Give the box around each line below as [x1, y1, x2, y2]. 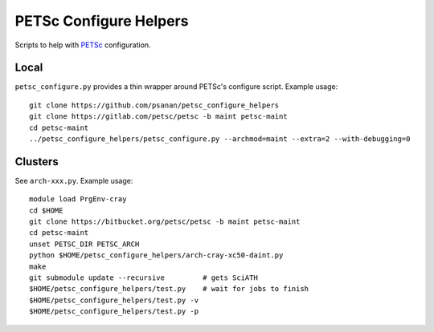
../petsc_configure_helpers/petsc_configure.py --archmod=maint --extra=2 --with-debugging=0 [29, 135, 411, 144]
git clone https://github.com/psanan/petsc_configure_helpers [29, 100, 280, 110]
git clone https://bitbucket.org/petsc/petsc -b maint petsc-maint [29, 217, 301, 226]
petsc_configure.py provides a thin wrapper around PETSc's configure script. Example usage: [14, 82, 338, 91]
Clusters [14, 155, 59, 168]
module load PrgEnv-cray [29, 195, 127, 204]
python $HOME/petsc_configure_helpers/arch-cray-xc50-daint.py [29, 251, 284, 260]
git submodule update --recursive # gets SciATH [29, 273, 259, 282]
